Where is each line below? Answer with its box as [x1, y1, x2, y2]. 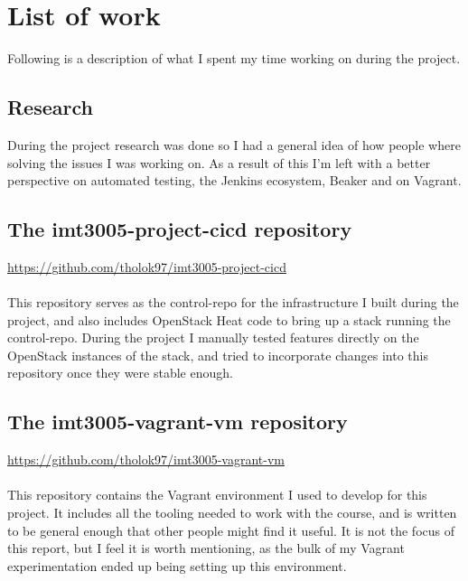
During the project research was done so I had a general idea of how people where [7, 135, 461, 154]
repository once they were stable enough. [7, 363, 233, 382]
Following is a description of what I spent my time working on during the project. [7, 49, 461, 68]
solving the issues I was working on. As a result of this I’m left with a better [7, 153, 431, 172]
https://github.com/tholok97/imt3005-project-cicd [7, 257, 286, 276]
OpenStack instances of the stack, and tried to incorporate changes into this [7, 345, 429, 364]
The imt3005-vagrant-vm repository [7, 408, 348, 436]
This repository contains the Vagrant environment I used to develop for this [7, 485, 427, 504]
